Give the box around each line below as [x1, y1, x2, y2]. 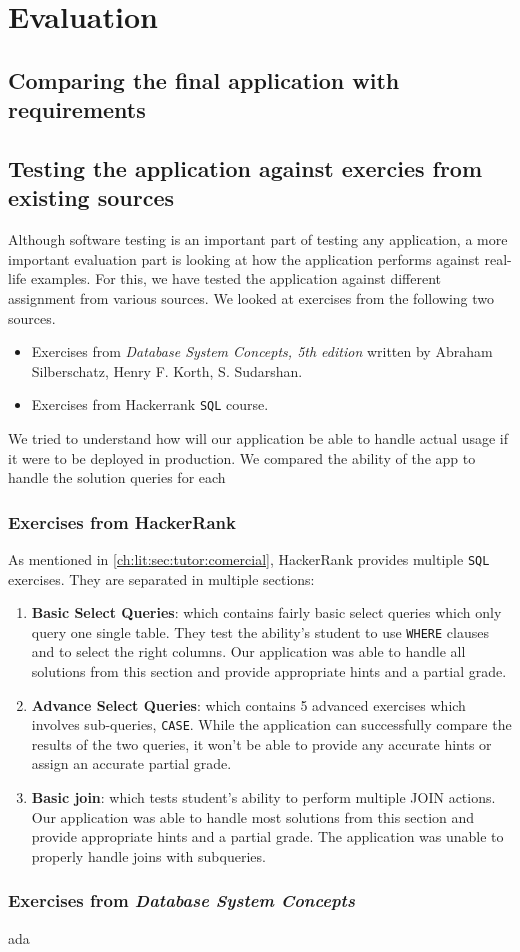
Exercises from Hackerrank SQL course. [31, 394, 269, 415]
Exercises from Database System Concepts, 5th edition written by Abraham [31, 341, 493, 362]
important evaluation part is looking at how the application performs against [8, 248, 480, 269]
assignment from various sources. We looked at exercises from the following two [8, 287, 495, 308]
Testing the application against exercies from [8, 152, 483, 183]
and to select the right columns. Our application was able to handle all [31, 641, 466, 662]
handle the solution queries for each [8, 467, 226, 488]
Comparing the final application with [8, 64, 400, 95]
